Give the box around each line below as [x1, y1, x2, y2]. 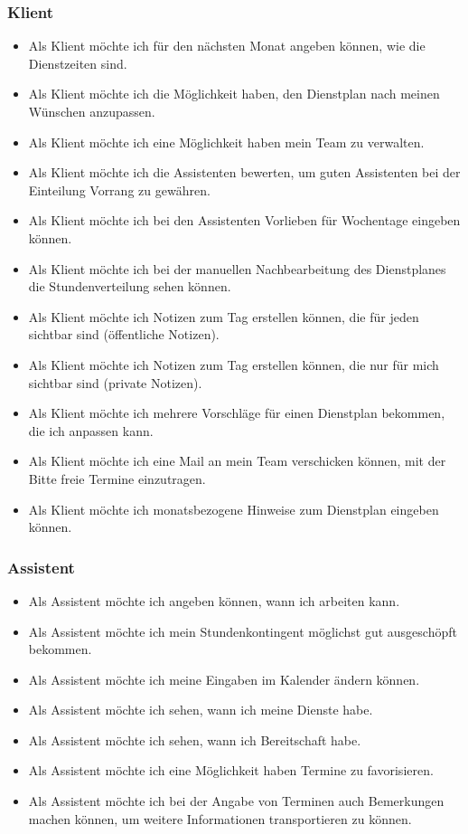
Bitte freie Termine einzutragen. [28, 469, 206, 488]
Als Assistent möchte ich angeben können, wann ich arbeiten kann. [28, 591, 400, 610]
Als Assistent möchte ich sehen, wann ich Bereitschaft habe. [28, 730, 361, 749]
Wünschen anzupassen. [28, 102, 155, 120]
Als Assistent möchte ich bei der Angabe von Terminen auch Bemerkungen [28, 791, 445, 810]
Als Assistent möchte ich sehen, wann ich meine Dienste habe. [28, 700, 373, 719]
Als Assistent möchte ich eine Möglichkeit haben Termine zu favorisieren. [28, 761, 434, 780]
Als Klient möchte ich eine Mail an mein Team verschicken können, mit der [28, 451, 446, 470]
